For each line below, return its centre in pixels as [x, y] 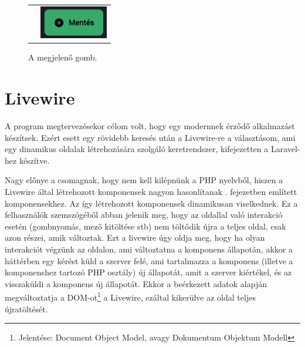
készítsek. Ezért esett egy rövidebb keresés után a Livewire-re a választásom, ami [150, 137]
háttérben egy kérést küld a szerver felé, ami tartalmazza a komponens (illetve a [149, 260]
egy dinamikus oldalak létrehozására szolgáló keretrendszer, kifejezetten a [137, 149]
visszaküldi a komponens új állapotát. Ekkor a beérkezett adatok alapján [136, 283]
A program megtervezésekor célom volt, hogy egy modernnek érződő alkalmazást [150, 126]
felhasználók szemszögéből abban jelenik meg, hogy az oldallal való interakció [144, 215]
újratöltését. [26, 309]
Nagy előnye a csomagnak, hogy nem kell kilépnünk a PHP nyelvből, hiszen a [144, 180]
